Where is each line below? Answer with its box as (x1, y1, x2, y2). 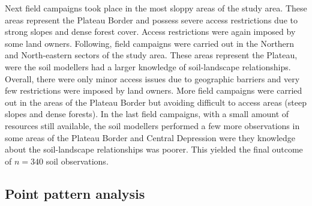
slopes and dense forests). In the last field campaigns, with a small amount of (5, 108, 289, 120)
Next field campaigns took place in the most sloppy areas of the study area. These (5, 2, 307, 14)
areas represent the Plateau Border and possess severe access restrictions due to (5, 13, 298, 26)
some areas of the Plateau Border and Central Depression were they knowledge (5, 131, 296, 144)
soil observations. (46, 154, 109, 167)
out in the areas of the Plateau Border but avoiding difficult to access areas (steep (5, 95, 307, 108)
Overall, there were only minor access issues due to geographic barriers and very (5, 72, 300, 85)
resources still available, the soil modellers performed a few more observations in (5, 119, 300, 132)
